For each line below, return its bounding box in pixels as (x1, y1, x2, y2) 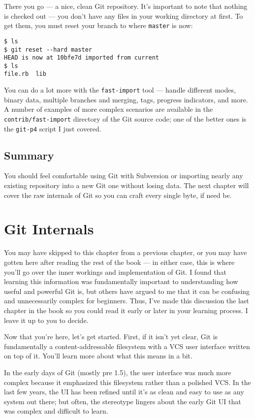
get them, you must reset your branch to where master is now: (4, 20, 193, 31)
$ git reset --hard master (4, 46, 92, 53)
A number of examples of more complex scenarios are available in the (4, 104, 213, 114)
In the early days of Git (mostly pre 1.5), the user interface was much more (4, 367, 231, 377)
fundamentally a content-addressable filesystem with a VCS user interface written (4, 341, 250, 351)
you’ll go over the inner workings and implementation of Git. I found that (4, 266, 226, 277)
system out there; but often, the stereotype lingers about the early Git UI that (4, 396, 241, 406)
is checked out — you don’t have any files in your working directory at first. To (4, 10, 243, 21)
